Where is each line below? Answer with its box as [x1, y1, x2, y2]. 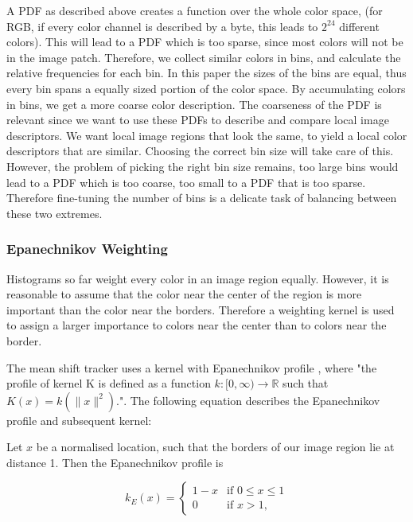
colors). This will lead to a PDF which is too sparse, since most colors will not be [6, 33, 403, 50]
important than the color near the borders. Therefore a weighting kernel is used [6, 301, 395, 317]
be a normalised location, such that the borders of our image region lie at [36, 438, 395, 455]
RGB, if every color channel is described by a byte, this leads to [6, 18, 318, 34]
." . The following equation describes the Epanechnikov [116, 391, 380, 408]
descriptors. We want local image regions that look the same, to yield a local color [6, 127, 407, 143]
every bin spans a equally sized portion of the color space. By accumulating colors [6, 80, 406, 96]
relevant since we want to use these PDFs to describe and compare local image [6, 111, 389, 128]
